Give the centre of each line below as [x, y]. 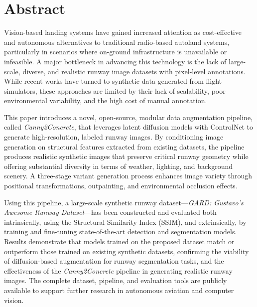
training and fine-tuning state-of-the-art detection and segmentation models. [121, 231]
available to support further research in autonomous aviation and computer [119, 290]
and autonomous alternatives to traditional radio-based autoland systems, [117, 42]
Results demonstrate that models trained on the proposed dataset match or [119, 241]
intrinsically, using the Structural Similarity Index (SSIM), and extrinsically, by [125, 222]
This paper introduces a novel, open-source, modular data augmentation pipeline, [128, 117]
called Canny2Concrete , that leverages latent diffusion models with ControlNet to [129, 127]
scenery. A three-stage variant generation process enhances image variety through [128, 176]
